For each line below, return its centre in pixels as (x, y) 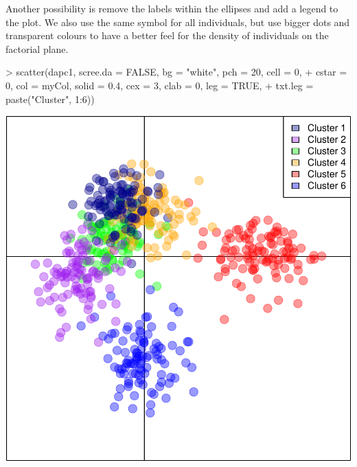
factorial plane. (37, 48)
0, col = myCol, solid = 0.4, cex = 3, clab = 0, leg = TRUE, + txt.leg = (160, 85)
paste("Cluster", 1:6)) (50, 99)
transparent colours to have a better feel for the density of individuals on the (167, 35)
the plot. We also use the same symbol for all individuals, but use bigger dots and (178, 22)
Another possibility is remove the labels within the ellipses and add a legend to (172, 8)
